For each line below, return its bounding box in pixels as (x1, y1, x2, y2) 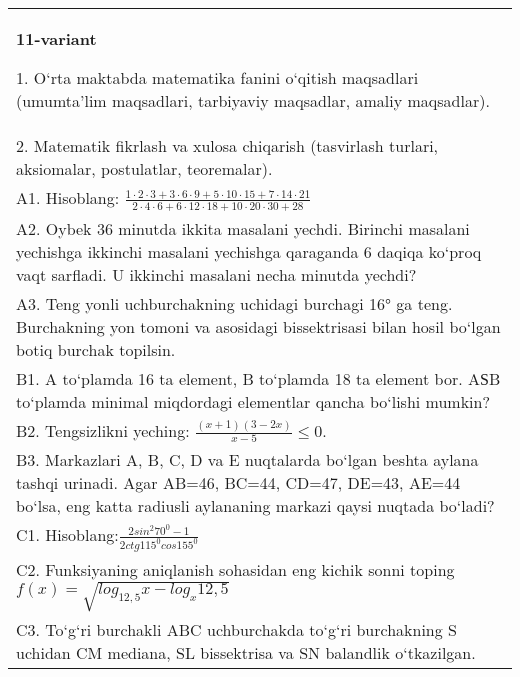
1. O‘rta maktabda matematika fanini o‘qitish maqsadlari (16, 66, 419, 89)
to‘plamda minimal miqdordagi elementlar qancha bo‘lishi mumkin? (16, 389, 491, 413)
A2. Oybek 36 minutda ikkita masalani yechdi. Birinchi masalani (16, 216, 470, 240)
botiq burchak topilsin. (16, 337, 176, 361)
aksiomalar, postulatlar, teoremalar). (16, 157, 273, 180)
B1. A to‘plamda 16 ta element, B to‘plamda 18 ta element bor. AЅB (16, 366, 501, 390)
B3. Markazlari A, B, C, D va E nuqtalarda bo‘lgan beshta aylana (16, 448, 479, 472)
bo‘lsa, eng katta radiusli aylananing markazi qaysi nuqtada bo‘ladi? (16, 494, 495, 518)
